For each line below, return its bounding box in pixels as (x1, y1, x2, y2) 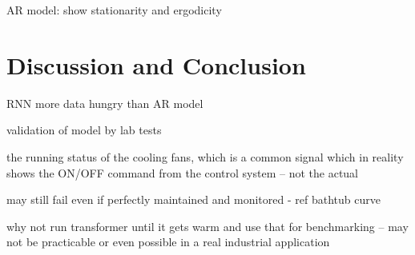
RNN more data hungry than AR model (6, 94, 203, 111)
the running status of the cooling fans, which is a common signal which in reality (6, 148, 404, 165)
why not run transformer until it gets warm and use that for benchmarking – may (6, 217, 409, 234)
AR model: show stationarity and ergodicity (6, 2, 222, 18)
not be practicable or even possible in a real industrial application (6, 233, 330, 250)
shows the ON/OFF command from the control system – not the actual (6, 164, 359, 181)
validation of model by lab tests (6, 122, 162, 138)
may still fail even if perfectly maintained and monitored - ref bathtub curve (6, 191, 381, 208)
